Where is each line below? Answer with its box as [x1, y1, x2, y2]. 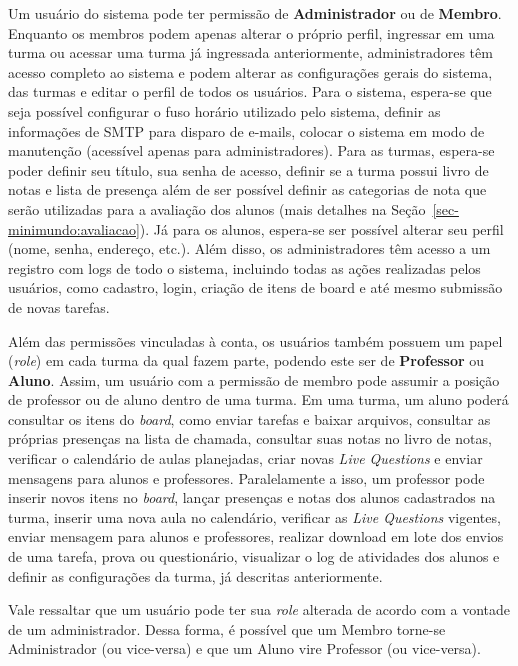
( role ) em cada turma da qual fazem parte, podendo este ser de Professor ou [8, 350, 485, 371]
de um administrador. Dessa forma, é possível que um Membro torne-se [8, 618, 446, 639]
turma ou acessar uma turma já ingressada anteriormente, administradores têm [8, 42, 493, 63]
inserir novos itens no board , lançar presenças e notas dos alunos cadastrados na [8, 487, 496, 508]
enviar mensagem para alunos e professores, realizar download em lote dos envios [8, 526, 504, 547]
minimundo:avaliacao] [8, 218, 140, 239]
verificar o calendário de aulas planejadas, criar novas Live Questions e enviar [8, 448, 483, 469]
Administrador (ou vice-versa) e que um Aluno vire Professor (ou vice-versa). [8, 638, 481, 659]
